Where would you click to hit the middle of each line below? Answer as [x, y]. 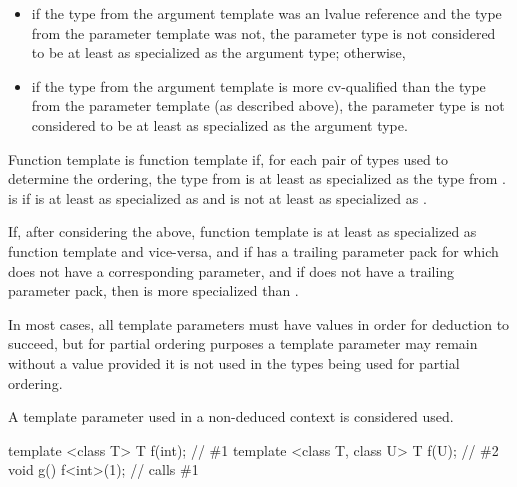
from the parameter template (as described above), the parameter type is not [268, 105]
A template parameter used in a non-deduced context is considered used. [231, 416]
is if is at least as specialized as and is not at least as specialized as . [217, 197]
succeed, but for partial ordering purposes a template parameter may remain [243, 343]
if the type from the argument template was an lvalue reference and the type [266, 13]
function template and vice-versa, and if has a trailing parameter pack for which [253, 250]
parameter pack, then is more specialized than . [153, 290]
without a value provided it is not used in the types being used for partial [234, 362]
